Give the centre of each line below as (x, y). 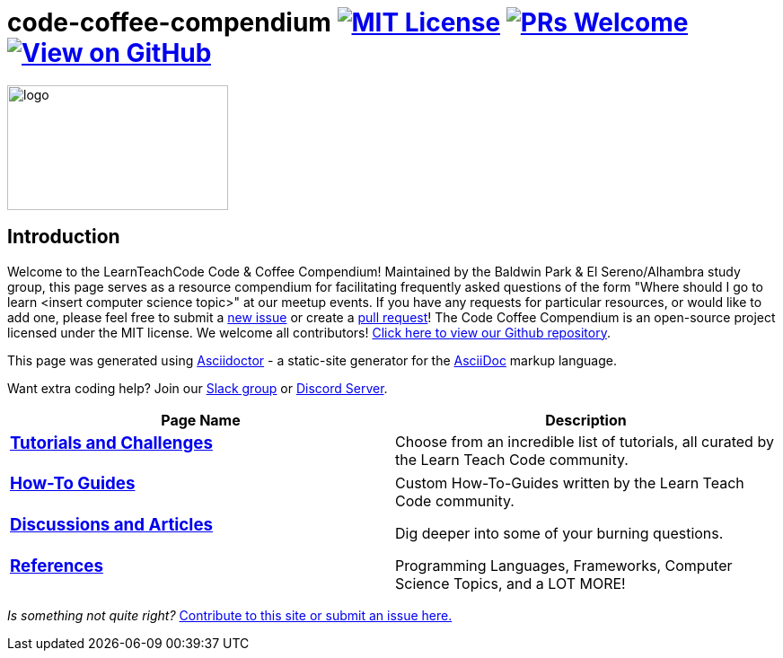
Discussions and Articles (112, 525)
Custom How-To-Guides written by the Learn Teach (570, 483)
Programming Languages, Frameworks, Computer (564, 565)
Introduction (64, 237)
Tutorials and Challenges (111, 443)
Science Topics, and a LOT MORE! (510, 583)
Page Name (201, 420)
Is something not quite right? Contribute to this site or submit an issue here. (230, 616)
